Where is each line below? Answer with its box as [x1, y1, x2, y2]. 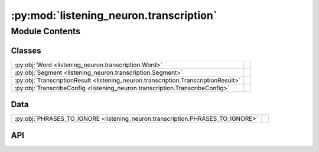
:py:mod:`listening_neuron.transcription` [11, 9, 217, 22]
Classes [11, 45, 41, 55]
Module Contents [11, 26, 81, 37]
